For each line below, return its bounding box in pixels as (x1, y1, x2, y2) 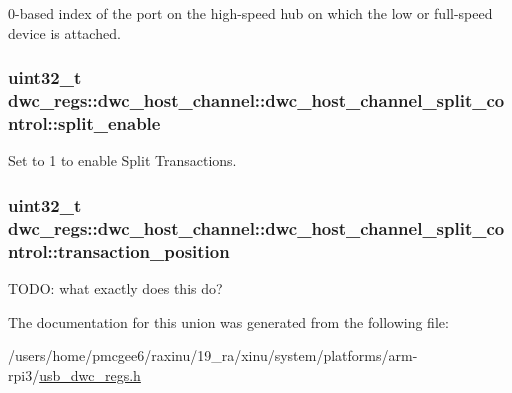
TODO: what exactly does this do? (8, 277, 223, 298)
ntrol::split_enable (8, 110, 161, 135)
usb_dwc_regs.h (39, 364, 141, 385)
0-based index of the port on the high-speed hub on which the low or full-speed (8, 3, 493, 23)
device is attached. (8, 22, 121, 43)
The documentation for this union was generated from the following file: (8, 311, 449, 332)
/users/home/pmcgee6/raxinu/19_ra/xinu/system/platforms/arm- (8, 345, 418, 366)
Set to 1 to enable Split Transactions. (8, 150, 237, 171)
